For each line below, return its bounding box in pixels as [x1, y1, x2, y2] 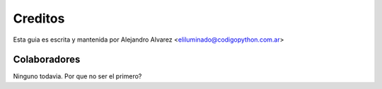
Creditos [13, 11, 65, 26]
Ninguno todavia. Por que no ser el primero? [13, 72, 142, 81]
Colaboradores [13, 54, 81, 66]
